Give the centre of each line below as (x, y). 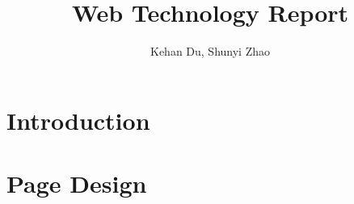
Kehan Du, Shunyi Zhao (210, 51)
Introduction (78, 120)
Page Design (77, 183)
